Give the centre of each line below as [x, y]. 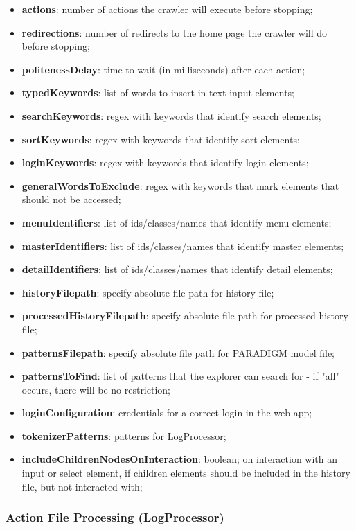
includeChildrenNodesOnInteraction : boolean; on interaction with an [180, 459]
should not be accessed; [71, 199]
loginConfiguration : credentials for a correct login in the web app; [167, 413]
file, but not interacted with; [82, 486]
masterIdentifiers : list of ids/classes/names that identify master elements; [183, 246]
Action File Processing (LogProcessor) [115, 517]
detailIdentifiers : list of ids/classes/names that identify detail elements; [177, 269]
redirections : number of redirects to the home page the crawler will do [175, 32]
